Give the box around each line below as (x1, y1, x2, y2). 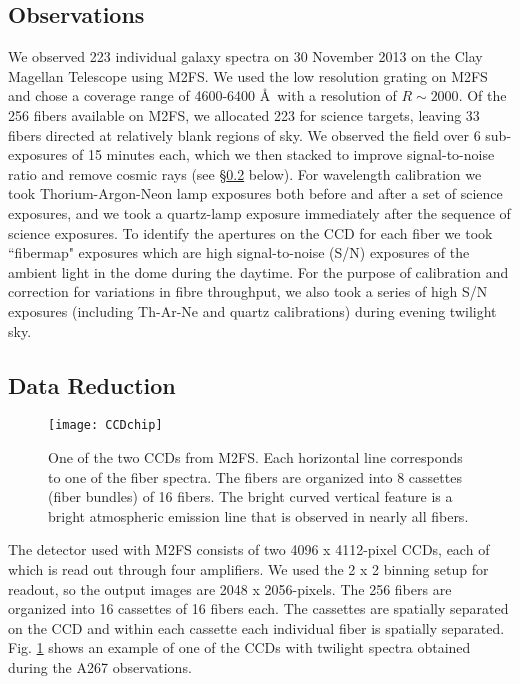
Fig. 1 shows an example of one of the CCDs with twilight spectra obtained (8, 637, 471, 658)
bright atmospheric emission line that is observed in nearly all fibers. (48, 505, 469, 526)
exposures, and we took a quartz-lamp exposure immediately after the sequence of (8, 202, 511, 223)
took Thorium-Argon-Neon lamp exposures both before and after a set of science (8, 183, 503, 204)
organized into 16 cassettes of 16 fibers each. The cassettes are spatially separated (8, 598, 509, 619)
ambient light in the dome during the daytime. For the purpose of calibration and (8, 261, 509, 282)
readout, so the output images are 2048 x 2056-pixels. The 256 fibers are (8, 578, 452, 599)
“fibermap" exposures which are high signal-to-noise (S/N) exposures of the (8, 242, 470, 263)
